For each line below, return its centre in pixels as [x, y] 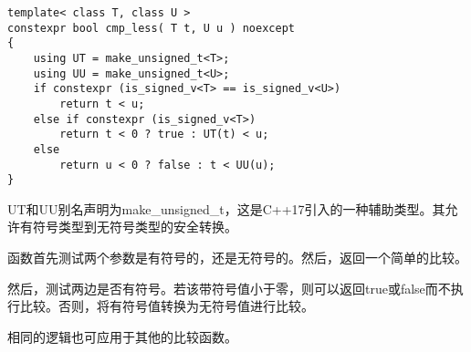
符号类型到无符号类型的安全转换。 [135, 227]
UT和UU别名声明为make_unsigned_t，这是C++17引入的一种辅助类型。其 [226, 208]
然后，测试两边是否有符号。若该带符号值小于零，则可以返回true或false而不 [229, 288]
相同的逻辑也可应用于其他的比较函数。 [122, 336]
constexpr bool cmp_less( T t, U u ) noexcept [151, 28]
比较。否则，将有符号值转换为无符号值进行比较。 [167, 306]
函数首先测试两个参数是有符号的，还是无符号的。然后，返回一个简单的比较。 [237, 258]
